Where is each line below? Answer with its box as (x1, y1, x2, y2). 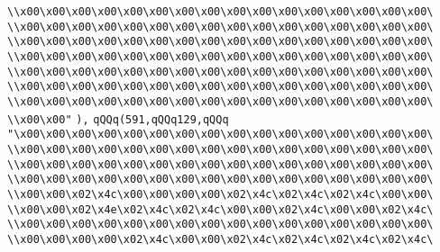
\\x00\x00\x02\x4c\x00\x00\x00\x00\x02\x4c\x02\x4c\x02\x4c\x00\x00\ (7, 187, 434, 201)
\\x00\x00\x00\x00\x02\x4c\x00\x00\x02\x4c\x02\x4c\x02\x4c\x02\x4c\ (7, 232, 434, 246)
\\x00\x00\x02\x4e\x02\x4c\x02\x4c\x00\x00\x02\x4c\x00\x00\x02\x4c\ (7, 202, 434, 216)
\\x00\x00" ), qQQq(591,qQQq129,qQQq (7, 112, 229, 126)
